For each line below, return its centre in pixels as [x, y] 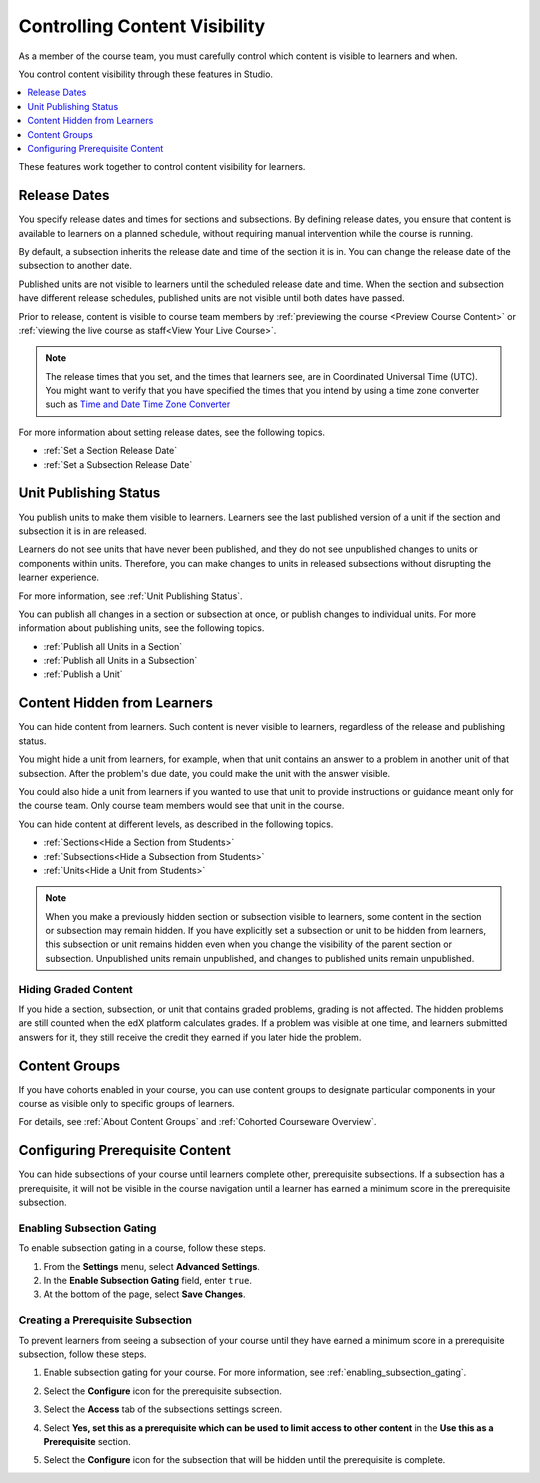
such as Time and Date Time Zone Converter [138, 404]
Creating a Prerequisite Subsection [105, 1320]
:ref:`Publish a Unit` [83, 674]
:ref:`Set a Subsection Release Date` [118, 464]
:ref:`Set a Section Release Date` [110, 451]
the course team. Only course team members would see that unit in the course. [181, 806]
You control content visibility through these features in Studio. [146, 74]
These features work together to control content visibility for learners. [162, 167]
